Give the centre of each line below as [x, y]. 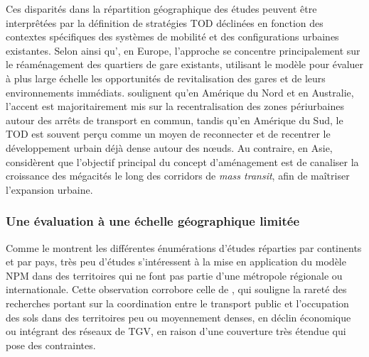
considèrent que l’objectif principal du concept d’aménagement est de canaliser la [182, 161]
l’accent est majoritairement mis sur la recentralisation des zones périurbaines [175, 106]
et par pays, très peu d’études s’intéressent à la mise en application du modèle [176, 262]
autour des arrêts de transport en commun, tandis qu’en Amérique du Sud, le [175, 120]
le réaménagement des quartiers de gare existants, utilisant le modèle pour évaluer [185, 64]
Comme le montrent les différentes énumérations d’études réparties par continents [184, 247]
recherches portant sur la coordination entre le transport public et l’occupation [177, 303]
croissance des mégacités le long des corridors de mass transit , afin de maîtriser [178, 176]
